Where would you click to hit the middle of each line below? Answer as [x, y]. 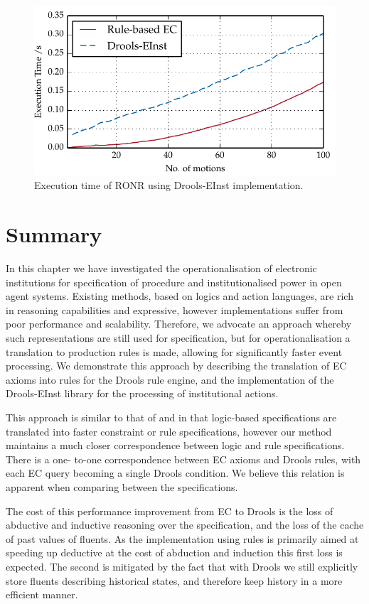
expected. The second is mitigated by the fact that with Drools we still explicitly [182, 566]
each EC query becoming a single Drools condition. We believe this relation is [175, 473]
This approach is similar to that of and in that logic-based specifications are [171, 417]
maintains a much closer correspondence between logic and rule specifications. [175, 445]
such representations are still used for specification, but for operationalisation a [178, 338]
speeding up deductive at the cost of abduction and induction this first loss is [174, 552]
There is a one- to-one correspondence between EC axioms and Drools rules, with [183, 459]
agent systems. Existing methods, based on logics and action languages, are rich [180, 296]
